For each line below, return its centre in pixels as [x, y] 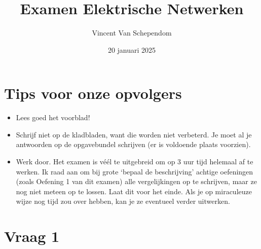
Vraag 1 [32, 236]
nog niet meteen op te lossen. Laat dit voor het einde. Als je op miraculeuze [134, 191]
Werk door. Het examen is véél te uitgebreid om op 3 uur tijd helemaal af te [135, 162]
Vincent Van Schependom [132, 33]
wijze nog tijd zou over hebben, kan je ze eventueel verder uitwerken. [123, 201]
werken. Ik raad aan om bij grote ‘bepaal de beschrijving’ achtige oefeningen [135, 171]
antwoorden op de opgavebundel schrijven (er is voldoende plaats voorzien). [133, 144]
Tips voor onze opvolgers [93, 93]
